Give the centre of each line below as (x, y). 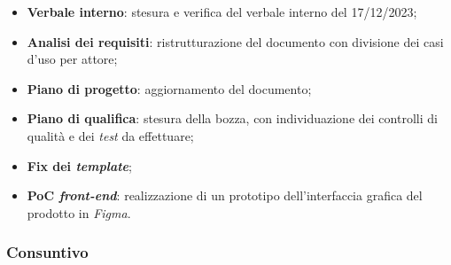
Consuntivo (47, 252)
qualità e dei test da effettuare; (110, 135)
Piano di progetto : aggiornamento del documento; (169, 88)
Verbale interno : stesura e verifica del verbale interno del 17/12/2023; (222, 12)
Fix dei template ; (79, 165)
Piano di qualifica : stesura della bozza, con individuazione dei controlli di (232, 118)
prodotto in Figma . (79, 212)
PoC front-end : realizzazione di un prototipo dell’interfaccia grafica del (225, 195)
